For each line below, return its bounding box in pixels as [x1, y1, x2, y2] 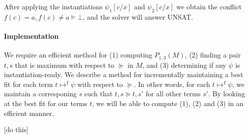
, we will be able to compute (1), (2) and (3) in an [92, 98, 244, 109]
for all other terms [145, 88, 201, 99]
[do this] [4, 124, 28, 135]
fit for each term [4, 79, 53, 89]
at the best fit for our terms [4, 98, 87, 109]
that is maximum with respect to [15, 59, 114, 70]
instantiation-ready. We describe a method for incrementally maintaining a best [4, 69, 244, 80]
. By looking [208, 88, 245, 99]
